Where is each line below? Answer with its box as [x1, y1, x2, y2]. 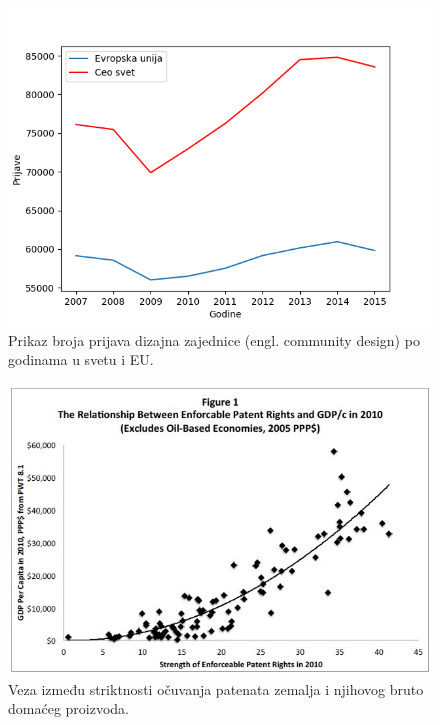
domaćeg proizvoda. [8, 698, 129, 719]
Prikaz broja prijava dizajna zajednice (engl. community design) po [8, 329, 420, 350]
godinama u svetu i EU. [8, 349, 154, 370]
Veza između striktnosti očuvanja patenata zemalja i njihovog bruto [8, 678, 424, 699]
